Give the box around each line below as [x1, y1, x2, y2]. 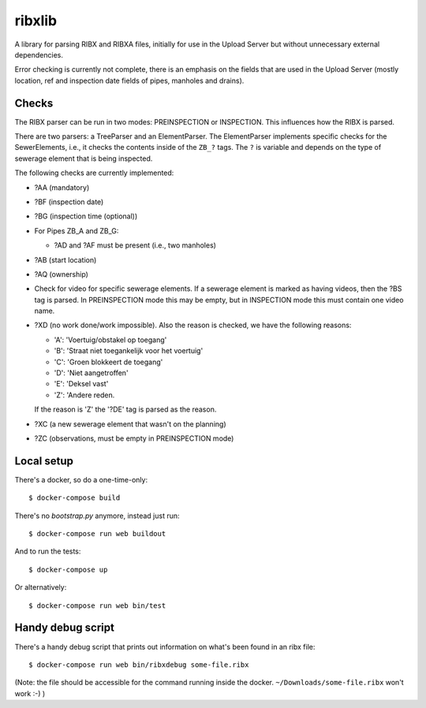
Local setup [14, 454, 74, 468]
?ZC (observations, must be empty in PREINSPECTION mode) [34, 434, 234, 443]
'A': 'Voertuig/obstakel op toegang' [54, 335, 167, 345]
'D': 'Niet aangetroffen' [54, 368, 129, 378]
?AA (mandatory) [34, 182, 90, 192]
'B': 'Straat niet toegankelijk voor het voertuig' [54, 346, 204, 356]
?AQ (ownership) [34, 269, 88, 279]
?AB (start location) [34, 255, 97, 264]
